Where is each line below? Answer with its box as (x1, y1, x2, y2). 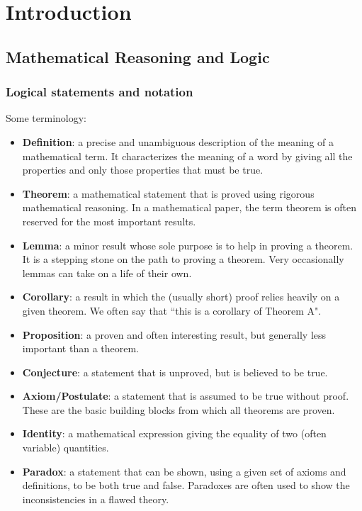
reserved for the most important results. (22, 213, 196, 228)
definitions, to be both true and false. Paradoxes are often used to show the (22, 478, 350, 493)
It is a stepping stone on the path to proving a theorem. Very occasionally (22, 252, 344, 266)
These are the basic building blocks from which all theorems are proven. (22, 402, 335, 417)
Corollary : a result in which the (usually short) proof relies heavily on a (22, 289, 340, 304)
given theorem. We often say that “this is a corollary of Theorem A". (22, 303, 322, 318)
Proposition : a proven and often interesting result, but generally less (22, 327, 327, 342)
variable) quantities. (22, 440, 109, 455)
